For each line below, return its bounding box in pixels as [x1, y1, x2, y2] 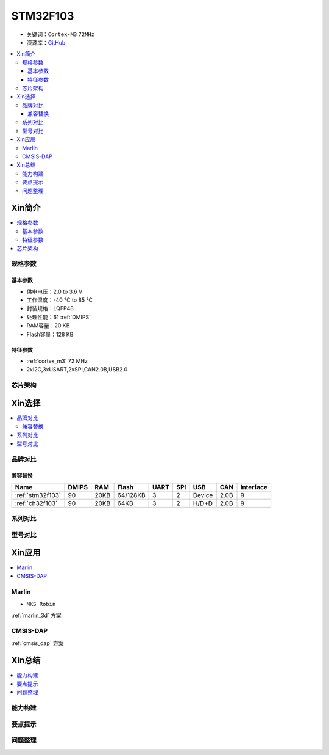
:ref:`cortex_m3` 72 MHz [26, 357, 88, 365]
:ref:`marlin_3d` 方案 [11, 611, 62, 619]
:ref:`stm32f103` [15, 491, 62, 499]
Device [193, 491, 213, 499]
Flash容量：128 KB [26, 330, 74, 338]
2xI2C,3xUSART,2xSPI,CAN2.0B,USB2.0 [26, 366, 128, 373]
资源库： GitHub [26, 38, 66, 46]
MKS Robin [26, 600, 56, 608]
